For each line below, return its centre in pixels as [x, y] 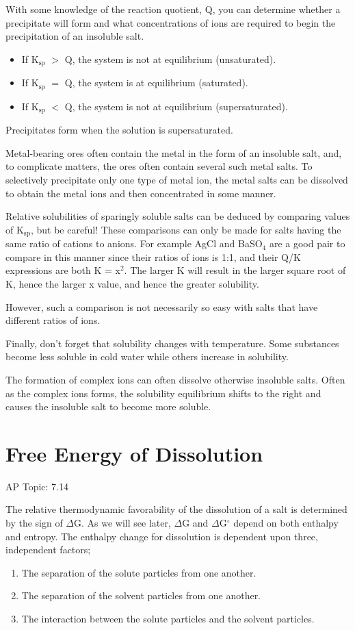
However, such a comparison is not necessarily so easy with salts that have [162, 306]
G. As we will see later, [122, 522]
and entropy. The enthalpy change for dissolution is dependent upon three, [162, 536]
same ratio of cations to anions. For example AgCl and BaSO [134, 243]
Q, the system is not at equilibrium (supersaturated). [176, 106]
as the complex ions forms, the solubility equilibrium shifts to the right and [163, 393]
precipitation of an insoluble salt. [75, 36]
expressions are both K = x [63, 270]
